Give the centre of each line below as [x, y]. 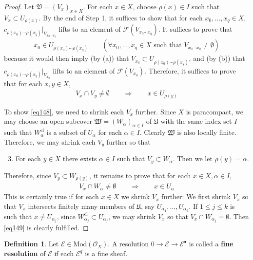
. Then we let [193, 158]
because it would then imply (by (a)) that [67, 58]
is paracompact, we [214, 111]
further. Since [156, 111]
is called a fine [211, 244]
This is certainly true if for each [51, 196]
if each [64, 253]
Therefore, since [28, 175]
